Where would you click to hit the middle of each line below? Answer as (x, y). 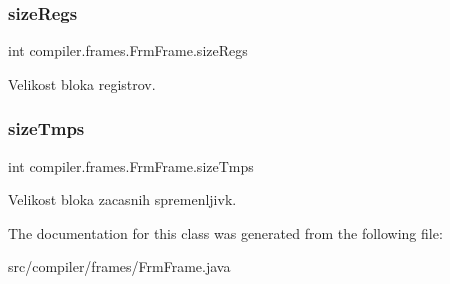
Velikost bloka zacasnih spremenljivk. (122, 199)
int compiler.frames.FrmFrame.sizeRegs (128, 50)
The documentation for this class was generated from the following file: (225, 232)
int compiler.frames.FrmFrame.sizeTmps (131, 165)
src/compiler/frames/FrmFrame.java (119, 266)
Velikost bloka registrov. (82, 83)
